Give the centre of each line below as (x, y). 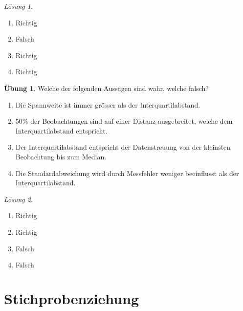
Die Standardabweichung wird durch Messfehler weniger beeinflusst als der (127, 173)
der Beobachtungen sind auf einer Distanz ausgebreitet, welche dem (132, 121)
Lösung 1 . (18, 6)
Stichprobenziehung (72, 298)
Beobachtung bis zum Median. (61, 156)
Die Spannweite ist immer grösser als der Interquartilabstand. (108, 104)
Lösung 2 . (18, 199)
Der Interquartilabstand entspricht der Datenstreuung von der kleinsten (123, 147)
